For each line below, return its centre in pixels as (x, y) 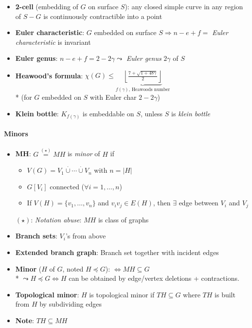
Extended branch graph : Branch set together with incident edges (117, 252)
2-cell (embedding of (47, 6)
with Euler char (113, 97)
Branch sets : (36, 236)
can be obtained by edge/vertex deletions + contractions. (154, 278)
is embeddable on (108, 113)
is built (225, 294)
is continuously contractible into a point (103, 16)
